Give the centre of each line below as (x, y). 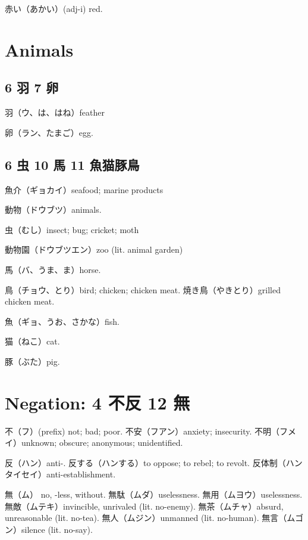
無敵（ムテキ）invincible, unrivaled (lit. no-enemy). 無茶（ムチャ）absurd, (144, 506)
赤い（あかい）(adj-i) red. (54, 8)
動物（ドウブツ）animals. (53, 210)
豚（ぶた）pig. (32, 361)
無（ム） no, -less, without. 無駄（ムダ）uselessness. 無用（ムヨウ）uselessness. (154, 494)
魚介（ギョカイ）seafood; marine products (84, 189)
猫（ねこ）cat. (32, 341)
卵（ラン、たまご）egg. (49, 132)
